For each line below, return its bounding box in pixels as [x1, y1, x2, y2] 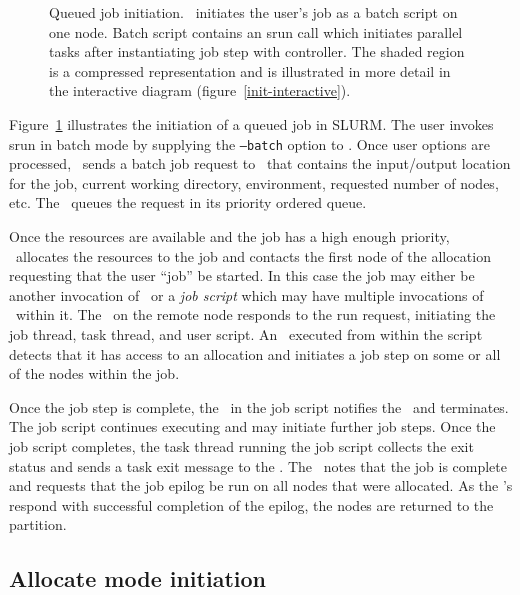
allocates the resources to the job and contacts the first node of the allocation [15, 245, 491, 266]
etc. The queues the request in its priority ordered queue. [9, 192, 367, 213]
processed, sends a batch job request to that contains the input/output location [9, 153, 511, 174]
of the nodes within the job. [9, 363, 180, 384]
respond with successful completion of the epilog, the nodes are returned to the [9, 494, 494, 515]
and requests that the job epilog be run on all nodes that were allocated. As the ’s [9, 475, 513, 496]
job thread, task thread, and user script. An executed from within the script [9, 323, 483, 344]
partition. [9, 514, 67, 535]
